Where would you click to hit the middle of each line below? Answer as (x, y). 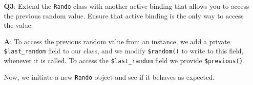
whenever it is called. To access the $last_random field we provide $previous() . (125, 60)
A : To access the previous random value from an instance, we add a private (117, 41)
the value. (19, 25)
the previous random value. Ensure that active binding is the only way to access (124, 15)
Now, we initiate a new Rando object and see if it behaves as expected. (109, 76)
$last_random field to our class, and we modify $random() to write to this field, (124, 51)
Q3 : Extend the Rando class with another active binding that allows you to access (126, 6)
